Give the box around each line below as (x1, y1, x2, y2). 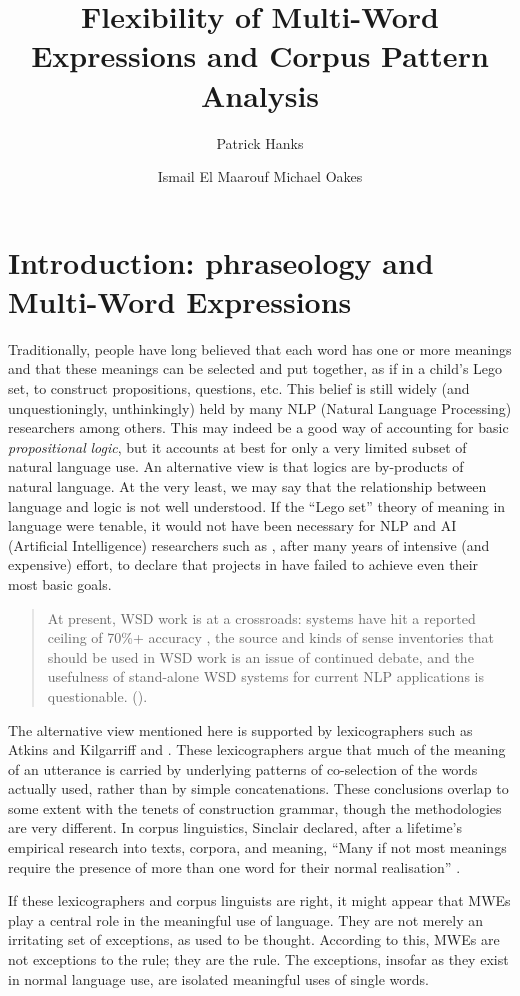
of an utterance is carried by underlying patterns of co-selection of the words (8, 758, 478, 779)
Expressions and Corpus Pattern (31, 35, 489, 76)
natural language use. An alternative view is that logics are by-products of (8, 456, 464, 477)
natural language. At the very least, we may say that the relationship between (8, 475, 487, 496)
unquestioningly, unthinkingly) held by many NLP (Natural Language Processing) (8, 397, 512, 418)
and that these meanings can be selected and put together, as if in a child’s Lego (8, 358, 503, 379)
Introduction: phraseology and (8, 241, 434, 282)
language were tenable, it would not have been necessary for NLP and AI (8, 515, 457, 536)
